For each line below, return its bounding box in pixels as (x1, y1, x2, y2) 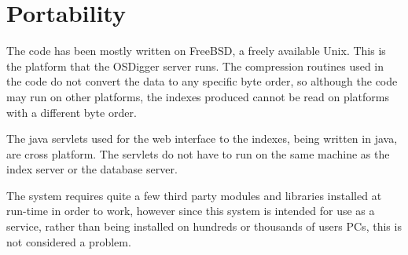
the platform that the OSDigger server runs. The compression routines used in (6, 57, 384, 74)
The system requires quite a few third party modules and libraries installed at (6, 187, 382, 203)
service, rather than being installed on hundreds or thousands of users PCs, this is (6, 218, 402, 235)
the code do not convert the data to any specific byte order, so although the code (6, 73, 398, 89)
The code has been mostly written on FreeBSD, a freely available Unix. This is (6, 42, 386, 59)
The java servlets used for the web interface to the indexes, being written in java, (6, 130, 398, 147)
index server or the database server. (6, 161, 178, 177)
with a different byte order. (6, 104, 137, 120)
